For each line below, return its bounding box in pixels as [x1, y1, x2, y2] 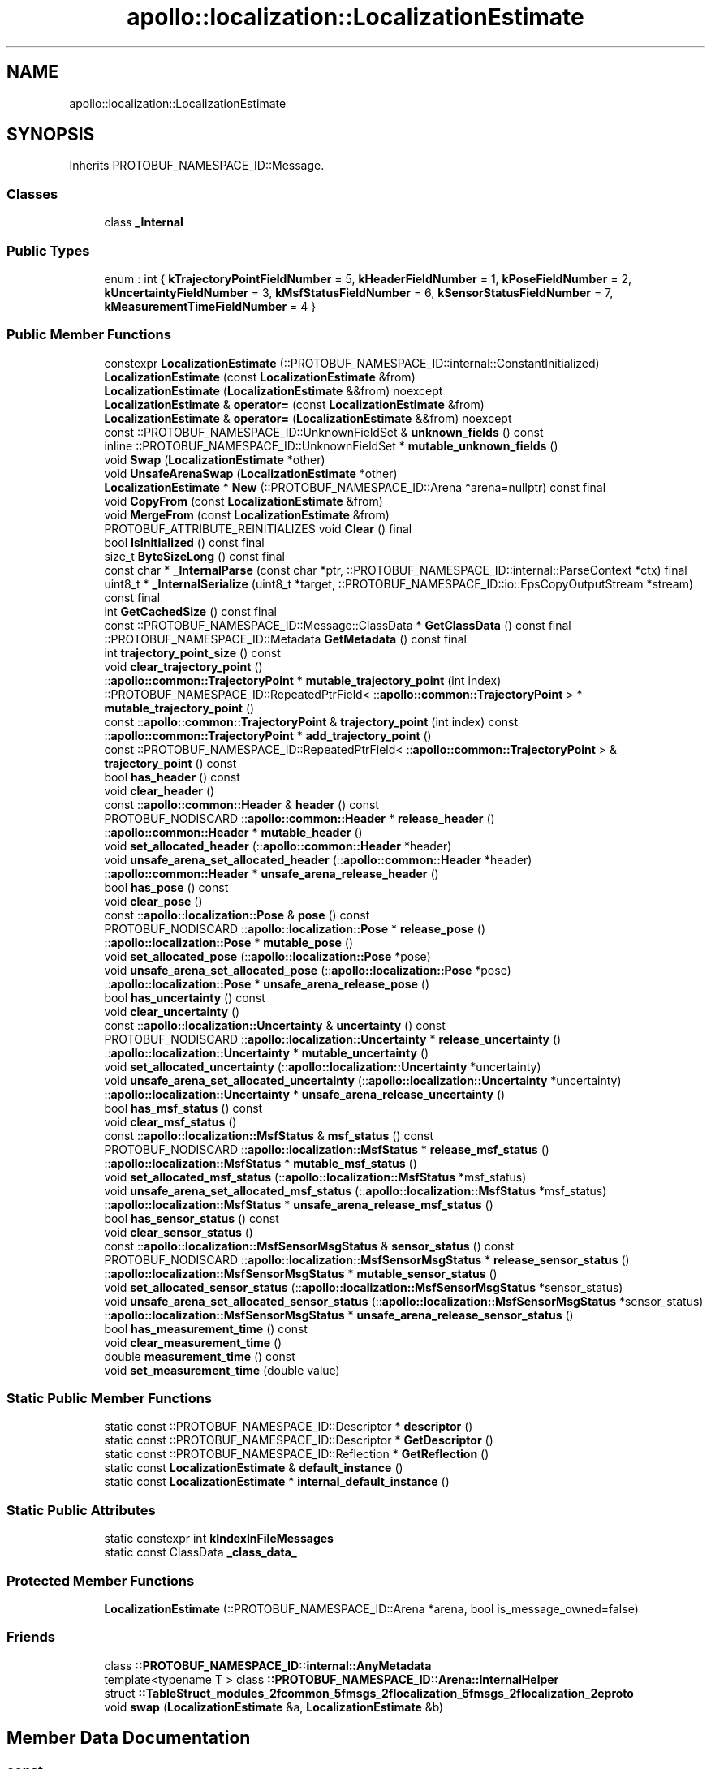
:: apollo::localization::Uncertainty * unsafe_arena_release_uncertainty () [104, 1087, 506, 1101]
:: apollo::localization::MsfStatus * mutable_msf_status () [104, 1156, 417, 1170]
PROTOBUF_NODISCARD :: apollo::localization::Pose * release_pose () [104, 921, 486, 936]
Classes [6, 185, 58, 202]
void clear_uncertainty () [104, 1004, 240, 1018]
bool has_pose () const [104, 880, 229, 894]
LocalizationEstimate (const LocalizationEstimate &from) [104, 369, 416, 384]
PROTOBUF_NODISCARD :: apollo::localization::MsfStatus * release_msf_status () [104, 1142, 549, 1156]
